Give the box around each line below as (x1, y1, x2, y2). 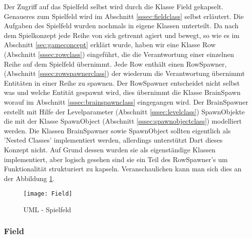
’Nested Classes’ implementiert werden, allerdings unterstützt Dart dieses (4, 135, 223, 145)
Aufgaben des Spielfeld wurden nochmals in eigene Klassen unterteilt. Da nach (4, 20, 239, 31)
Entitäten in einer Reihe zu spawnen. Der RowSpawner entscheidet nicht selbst (4, 77, 240, 88)
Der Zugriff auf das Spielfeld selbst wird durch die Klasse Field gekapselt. (4, 1, 224, 11)
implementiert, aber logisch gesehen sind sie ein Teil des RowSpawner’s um (4, 154, 228, 164)
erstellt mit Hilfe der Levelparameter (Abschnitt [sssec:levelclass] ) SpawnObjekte (4, 106, 245, 116)
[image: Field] (23, 190, 73, 198)
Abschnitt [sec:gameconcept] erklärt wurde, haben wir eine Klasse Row (4, 39, 216, 50)
